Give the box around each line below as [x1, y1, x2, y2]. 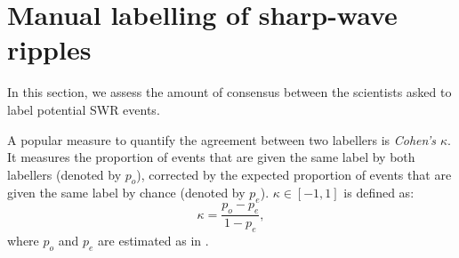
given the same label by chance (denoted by [7, 183, 246, 202]
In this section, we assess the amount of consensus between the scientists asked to [7, 83, 452, 101]
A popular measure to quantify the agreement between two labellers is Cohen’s [7, 130, 436, 149]
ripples [7, 31, 92, 68]
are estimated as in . [98, 230, 209, 249]
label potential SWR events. [7, 100, 160, 118]
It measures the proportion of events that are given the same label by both [7, 148, 415, 166]
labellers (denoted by [7, 165, 122, 183]
